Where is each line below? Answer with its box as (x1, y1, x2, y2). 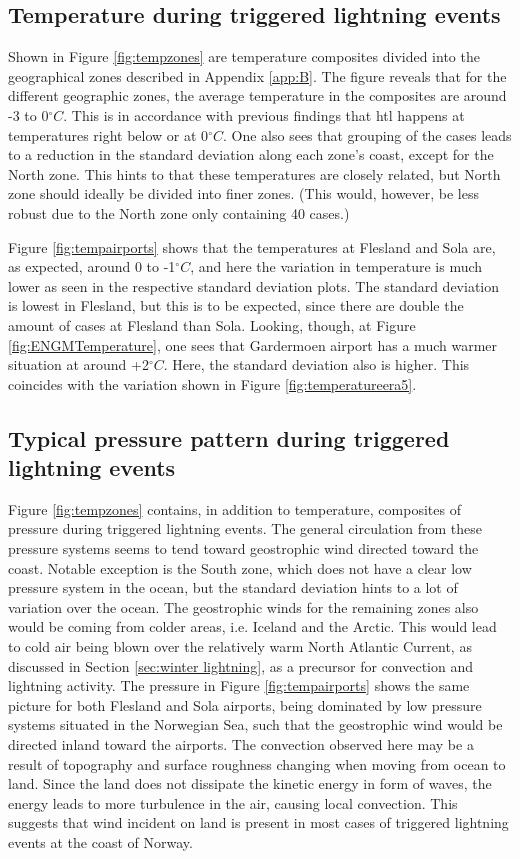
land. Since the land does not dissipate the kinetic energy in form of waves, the (8, 773, 492, 794)
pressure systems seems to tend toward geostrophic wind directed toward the (8, 538, 479, 559)
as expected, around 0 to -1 (8, 256, 176, 277)
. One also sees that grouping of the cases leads (222, 124, 512, 145)
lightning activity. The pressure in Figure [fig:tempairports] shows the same (8, 675, 470, 696)
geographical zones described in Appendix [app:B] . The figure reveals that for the (8, 65, 507, 86)
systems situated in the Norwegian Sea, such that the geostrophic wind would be (8, 714, 503, 735)
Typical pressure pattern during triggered (8, 422, 450, 453)
